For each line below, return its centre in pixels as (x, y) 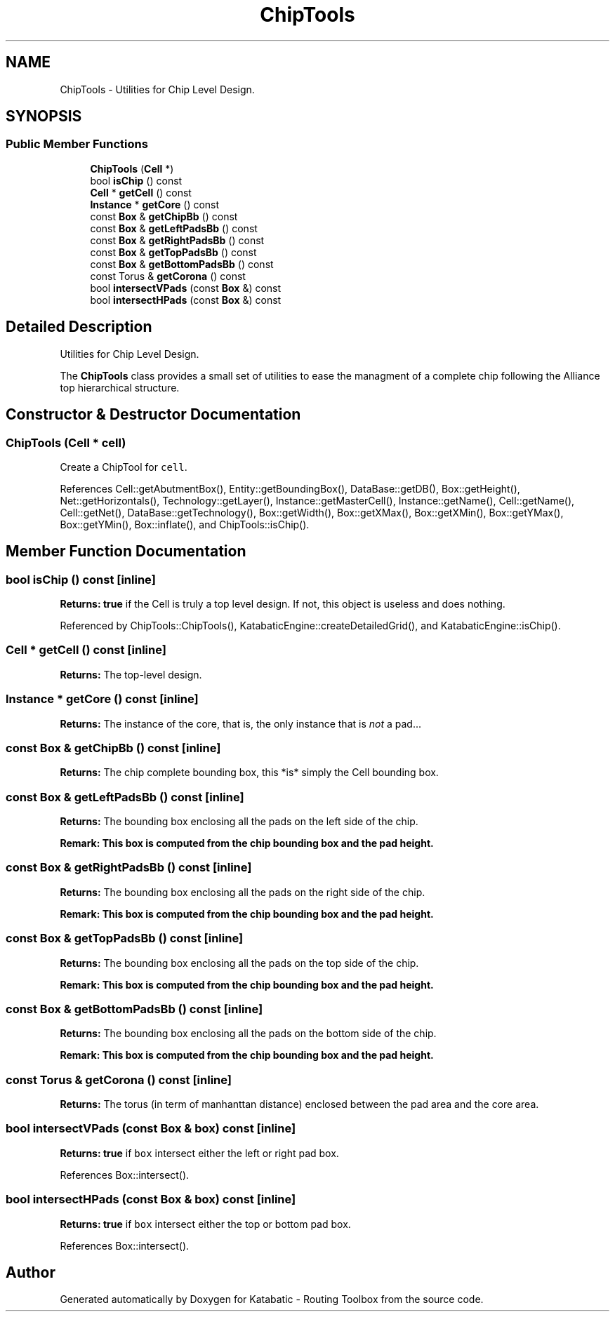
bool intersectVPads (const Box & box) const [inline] (151, 1129)
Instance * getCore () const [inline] (102, 699)
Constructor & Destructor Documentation (153, 415)
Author (31, 1273)
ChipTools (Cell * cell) (66, 442)
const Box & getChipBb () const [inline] (113, 748)
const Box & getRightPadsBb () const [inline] (129, 868)
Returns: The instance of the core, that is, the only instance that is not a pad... (240, 723)
